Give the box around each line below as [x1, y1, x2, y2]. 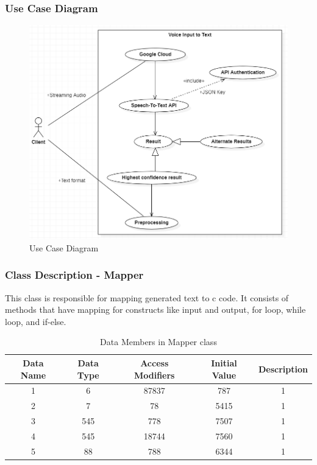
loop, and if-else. [5, 315, 66, 327]
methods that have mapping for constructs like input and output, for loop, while [5, 303, 306, 316]
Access [140, 356, 169, 369]
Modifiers [134, 368, 175, 381]
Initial [211, 356, 237, 369]
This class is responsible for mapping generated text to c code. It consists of [5, 291, 289, 304]
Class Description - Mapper [5, 267, 144, 282]
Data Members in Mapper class [100, 335, 217, 348]
